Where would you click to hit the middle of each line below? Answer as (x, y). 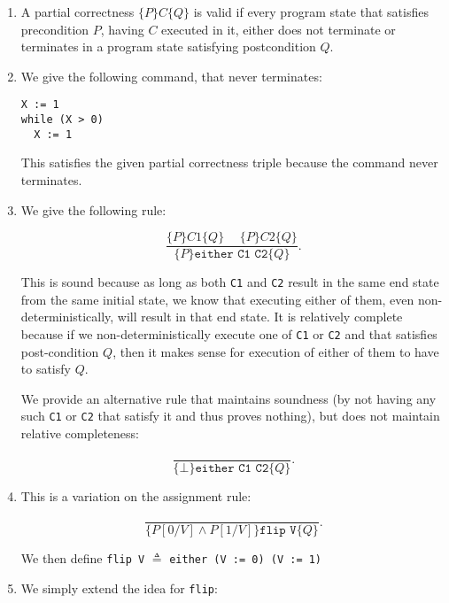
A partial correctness (77, 12)
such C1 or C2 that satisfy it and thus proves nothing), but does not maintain (230, 416)
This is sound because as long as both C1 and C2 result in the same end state (230, 282)
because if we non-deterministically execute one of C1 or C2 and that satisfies (229, 334)
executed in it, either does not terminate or (279, 29)
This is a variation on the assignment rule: (136, 495)
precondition (55, 29)
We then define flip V (83, 558)
